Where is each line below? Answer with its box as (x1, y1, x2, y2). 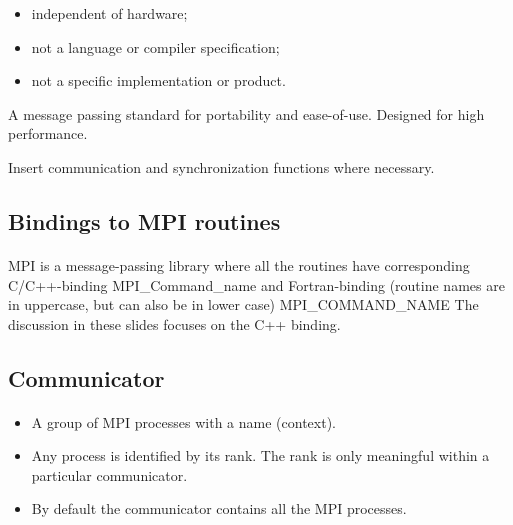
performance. (8, 123, 88, 144)
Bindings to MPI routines (8, 205, 281, 236)
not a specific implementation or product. (31, 70, 286, 91)
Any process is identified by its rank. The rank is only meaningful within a (31, 445, 490, 466)
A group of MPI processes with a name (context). (31, 411, 337, 432)
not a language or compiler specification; (31, 36, 280, 57)
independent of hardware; (31, 3, 188, 23)
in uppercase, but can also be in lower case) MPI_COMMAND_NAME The (8, 294, 479, 315)
